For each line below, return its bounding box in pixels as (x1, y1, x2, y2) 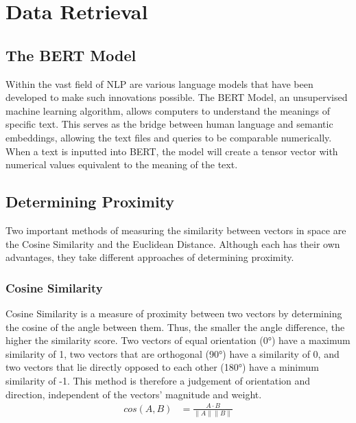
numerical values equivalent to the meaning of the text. (5, 157, 238, 172)
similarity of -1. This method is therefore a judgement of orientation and (5, 373, 311, 387)
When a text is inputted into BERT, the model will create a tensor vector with (5, 144, 338, 158)
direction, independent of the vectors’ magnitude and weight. (5, 387, 262, 401)
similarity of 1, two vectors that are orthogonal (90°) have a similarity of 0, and (5, 346, 340, 361)
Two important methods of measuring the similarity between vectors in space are (5, 222, 346, 237)
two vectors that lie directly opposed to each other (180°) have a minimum (5, 360, 319, 374)
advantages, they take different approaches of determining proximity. (5, 250, 294, 264)
